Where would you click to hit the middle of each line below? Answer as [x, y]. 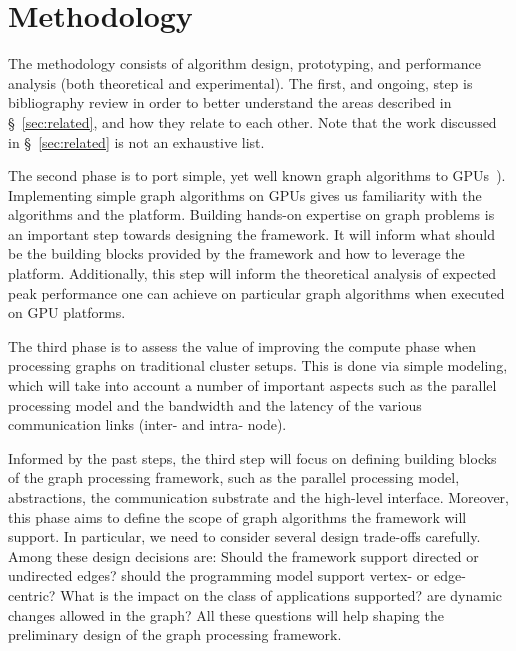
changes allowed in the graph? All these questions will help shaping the [226, 614]
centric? [32, 594]
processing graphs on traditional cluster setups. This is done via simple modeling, [258, 365]
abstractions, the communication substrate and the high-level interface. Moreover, [259, 497]
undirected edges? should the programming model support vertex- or [219, 575]
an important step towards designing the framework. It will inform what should [252, 233]
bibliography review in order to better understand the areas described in [230, 102]
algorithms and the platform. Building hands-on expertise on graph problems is [251, 214]
